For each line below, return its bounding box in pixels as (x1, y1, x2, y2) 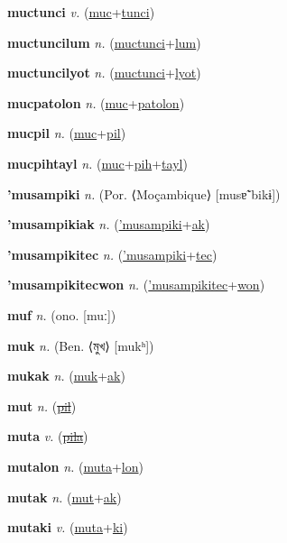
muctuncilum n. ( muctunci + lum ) (7, 32, 201, 51)
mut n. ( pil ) (7, 396, 77, 415)
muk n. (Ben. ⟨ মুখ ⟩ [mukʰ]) (7, 336, 154, 354)
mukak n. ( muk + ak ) (7, 366, 125, 385)
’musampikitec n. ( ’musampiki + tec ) (7, 244, 218, 263)
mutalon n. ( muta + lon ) (7, 456, 143, 475)
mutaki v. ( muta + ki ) (7, 518, 128, 537)
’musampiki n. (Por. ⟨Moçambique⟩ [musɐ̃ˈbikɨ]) (7, 184, 281, 203)
